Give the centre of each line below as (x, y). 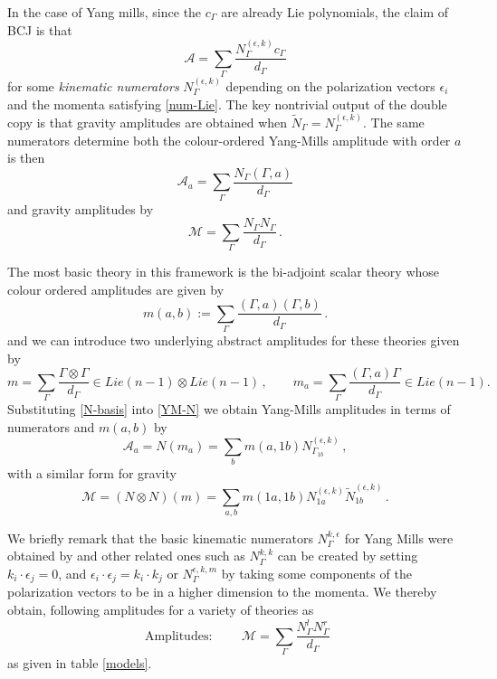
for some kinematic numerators (93, 86)
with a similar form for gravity (92, 473)
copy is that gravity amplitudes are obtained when (148, 122)
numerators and (51, 426)
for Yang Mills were (399, 538)
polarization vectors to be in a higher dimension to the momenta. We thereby (222, 592)
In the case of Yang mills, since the (105, 12)
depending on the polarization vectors (330, 86)
